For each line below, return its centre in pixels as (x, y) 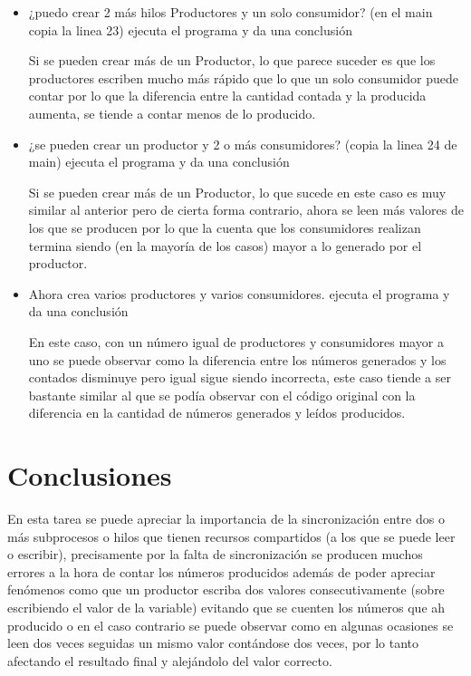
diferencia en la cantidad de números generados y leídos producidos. (217, 413)
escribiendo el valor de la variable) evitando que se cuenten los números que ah (226, 607)
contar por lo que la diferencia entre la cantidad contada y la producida (227, 96)
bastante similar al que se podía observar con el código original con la (222, 395)
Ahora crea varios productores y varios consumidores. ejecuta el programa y (239, 293)
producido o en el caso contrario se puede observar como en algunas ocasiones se (231, 625)
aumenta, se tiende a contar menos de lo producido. (172, 113)
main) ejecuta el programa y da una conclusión (159, 162)
